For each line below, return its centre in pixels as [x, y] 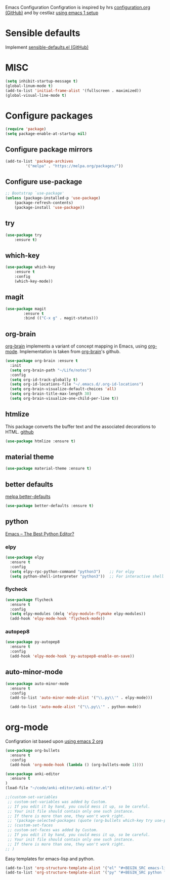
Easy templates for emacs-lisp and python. [50, 859]
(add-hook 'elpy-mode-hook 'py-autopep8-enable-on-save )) [72, 656]
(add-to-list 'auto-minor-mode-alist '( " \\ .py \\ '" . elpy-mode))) [81, 698]
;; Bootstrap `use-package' [35, 194]
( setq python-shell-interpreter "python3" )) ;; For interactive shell [87, 576]
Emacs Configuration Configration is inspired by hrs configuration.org [78, 7]
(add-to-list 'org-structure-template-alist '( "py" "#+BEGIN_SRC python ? [86, 873]
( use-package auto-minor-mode [37, 683]
